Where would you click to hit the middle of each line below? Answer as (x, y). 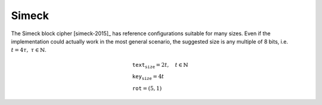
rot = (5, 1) (147, 89)
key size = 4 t (148, 78)
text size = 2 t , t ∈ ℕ (160, 66)
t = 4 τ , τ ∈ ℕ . (29, 50)
